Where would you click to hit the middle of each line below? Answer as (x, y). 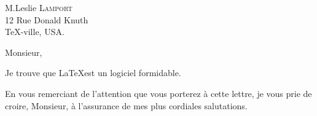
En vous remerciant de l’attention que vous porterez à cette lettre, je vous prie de (158, 93)
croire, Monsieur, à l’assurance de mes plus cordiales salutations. (126, 105)
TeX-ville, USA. (35, 32)
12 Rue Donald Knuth (47, 19)
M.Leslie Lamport (39, 7)
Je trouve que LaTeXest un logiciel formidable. (93, 73)
